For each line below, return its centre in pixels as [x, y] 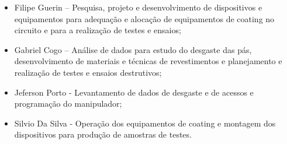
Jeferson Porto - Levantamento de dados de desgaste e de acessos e [134, 92]
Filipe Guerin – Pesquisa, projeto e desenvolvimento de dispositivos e [138, 7]
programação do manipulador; [68, 103]
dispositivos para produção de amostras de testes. [103, 134]
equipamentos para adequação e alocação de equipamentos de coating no [144, 18]
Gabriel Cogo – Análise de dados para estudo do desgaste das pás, [133, 49]
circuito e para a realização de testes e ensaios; [98, 30]
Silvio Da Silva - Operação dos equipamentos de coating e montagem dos [145, 123]
